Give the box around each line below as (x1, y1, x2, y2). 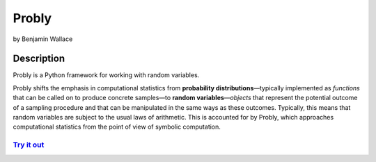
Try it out (13, 140, 45, 149)
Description (13, 53, 65, 65)
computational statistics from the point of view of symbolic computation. (13, 122, 221, 131)
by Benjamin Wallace (13, 35, 73, 43)
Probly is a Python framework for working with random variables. (13, 71, 200, 79)
